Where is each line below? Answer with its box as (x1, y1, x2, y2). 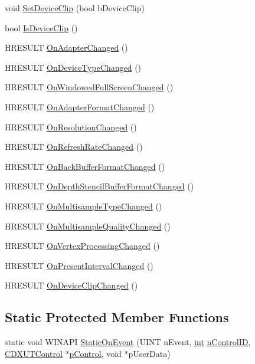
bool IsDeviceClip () (5, 21, 78, 34)
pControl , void (69, 347, 122, 359)
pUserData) (128, 347, 171, 359)
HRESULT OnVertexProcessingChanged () (5, 240, 160, 252)
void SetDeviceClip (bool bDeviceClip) (5, 2, 145, 14)
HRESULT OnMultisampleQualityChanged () (5, 219, 171, 232)
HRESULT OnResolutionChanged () (5, 120, 137, 133)
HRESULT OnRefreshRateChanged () (5, 140, 143, 153)
